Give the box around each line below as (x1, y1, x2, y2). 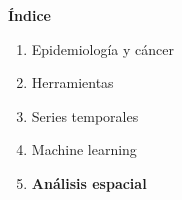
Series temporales (31, 105, 139, 126)
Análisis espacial (31, 172, 147, 193)
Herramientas (31, 72, 114, 93)
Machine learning (31, 139, 137, 160)
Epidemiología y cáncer (31, 38, 174, 59)
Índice (8, 4, 51, 25)
